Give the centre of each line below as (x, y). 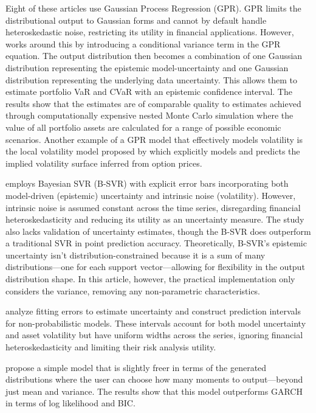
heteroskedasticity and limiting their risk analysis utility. (111, 347)
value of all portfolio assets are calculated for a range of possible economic (143, 127)
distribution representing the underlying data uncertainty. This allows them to (152, 79)
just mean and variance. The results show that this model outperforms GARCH (154, 391)
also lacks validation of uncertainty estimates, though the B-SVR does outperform (158, 231)
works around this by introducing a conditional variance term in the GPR (143, 43)
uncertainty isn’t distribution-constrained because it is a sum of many (136, 255)
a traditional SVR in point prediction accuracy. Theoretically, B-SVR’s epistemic (156, 243)
